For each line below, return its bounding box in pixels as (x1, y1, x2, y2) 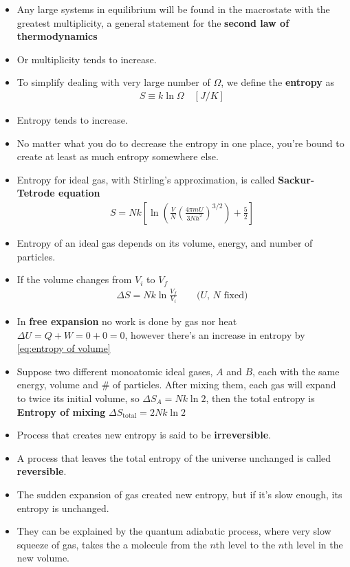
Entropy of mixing (17, 404, 106, 419)
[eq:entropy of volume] (17, 341, 111, 355)
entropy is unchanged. (17, 500, 109, 515)
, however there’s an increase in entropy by (124, 327, 305, 342)
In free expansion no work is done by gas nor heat (17, 314, 237, 328)
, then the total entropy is (206, 390, 315, 405)
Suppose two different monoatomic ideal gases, (17, 364, 213, 378)
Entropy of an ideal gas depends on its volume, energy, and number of (17, 236, 313, 249)
